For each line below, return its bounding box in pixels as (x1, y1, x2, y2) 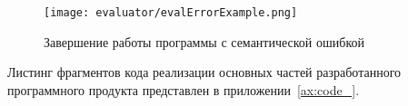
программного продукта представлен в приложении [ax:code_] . (7, 80, 360, 99)
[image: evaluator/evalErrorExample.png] (44, 6, 298, 19)
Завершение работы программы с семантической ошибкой (44, 32, 364, 51)
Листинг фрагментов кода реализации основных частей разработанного (7, 63, 402, 82)
